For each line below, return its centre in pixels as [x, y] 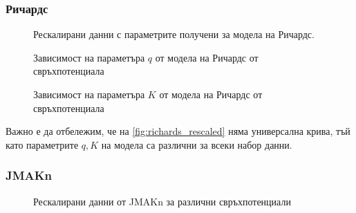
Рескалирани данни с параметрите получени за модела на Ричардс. [174, 34]
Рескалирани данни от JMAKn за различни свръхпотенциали [162, 201]
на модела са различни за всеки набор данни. [197, 144]
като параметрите [42, 144]
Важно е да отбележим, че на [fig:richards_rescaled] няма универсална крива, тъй [178, 131]
